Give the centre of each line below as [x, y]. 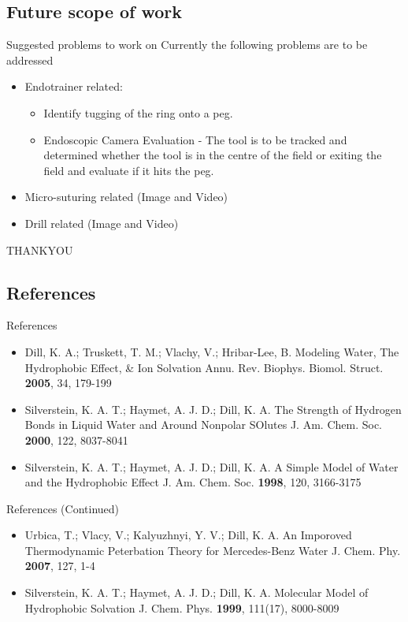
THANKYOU [40, 250]
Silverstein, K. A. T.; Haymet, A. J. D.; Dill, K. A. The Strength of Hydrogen [213, 409]
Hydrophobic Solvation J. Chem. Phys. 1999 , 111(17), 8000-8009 [182, 607]
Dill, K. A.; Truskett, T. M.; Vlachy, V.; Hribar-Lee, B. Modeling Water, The [212, 351]
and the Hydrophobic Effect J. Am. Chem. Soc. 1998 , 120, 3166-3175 [193, 482]
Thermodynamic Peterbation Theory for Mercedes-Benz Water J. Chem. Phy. [213, 550]
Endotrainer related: [74, 86]
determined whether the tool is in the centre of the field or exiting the [213, 155]
